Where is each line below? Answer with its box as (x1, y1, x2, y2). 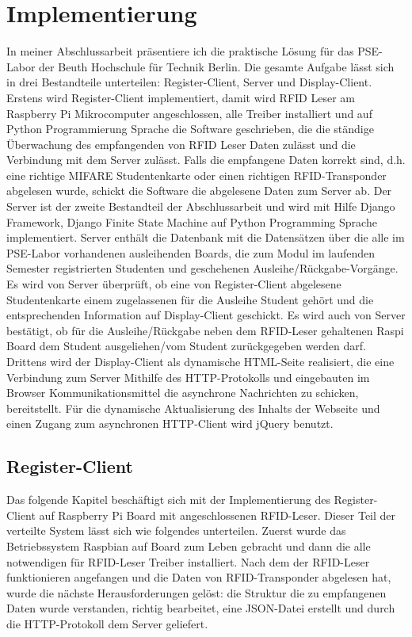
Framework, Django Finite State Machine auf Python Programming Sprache (6, 213, 377, 230)
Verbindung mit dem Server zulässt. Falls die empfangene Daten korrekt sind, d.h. (6, 151, 406, 168)
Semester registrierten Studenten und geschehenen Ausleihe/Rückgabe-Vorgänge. (6, 260, 399, 277)
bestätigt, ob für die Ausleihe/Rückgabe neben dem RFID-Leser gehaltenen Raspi (6, 322, 404, 338)
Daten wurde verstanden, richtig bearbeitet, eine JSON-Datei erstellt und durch (6, 600, 395, 616)
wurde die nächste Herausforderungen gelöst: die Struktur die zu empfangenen (6, 584, 387, 601)
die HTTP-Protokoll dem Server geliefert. (6, 615, 208, 631)
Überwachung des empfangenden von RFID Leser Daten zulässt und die (6, 135, 356, 152)
